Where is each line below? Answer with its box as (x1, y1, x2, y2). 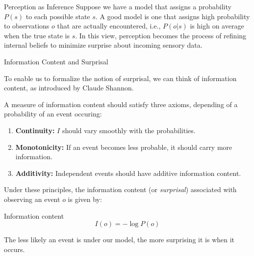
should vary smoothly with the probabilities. (62, 125, 196, 135)
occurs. (4, 244, 25, 254)
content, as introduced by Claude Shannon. (4, 83, 134, 93)
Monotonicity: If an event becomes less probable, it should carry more (15, 142, 232, 152)
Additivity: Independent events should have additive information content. (15, 168, 241, 178)
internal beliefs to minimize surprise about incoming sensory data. (4, 40, 203, 50)
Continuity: (15, 125, 55, 135)
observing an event (4, 194, 60, 204)
